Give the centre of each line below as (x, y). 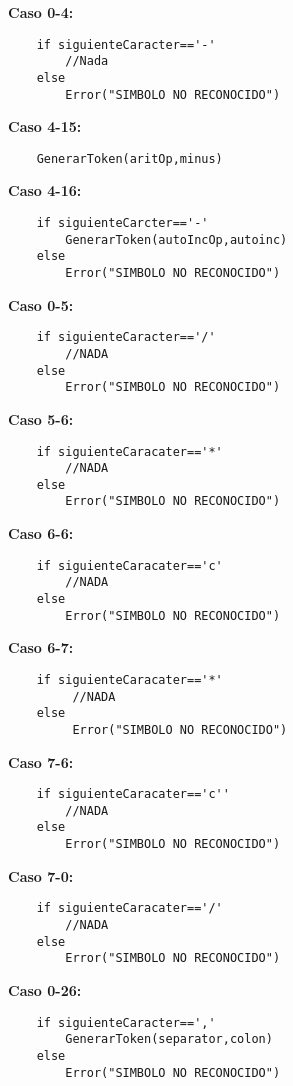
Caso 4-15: (45, 126)
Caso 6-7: (41, 647)
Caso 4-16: (45, 190)
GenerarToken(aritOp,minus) (129, 158)
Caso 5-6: (41, 418)
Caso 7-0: (41, 875)
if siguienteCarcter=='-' (122, 223)
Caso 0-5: (41, 304)
